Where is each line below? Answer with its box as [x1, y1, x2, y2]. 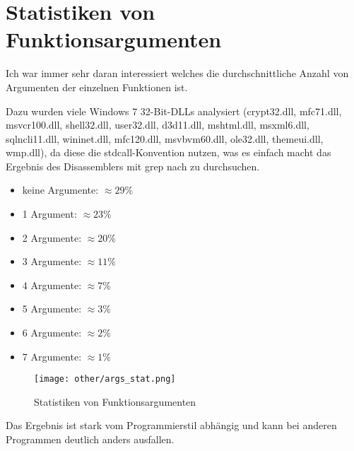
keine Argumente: [22, 182, 99, 197]
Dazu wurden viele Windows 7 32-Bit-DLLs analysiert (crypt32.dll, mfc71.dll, [6, 103, 342, 118]
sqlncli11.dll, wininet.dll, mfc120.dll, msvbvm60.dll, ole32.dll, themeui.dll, [6, 131, 324, 146]
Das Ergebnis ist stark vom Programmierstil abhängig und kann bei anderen [6, 418, 337, 433]
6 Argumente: [22, 325, 82, 340]
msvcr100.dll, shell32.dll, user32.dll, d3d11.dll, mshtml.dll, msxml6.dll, [6, 117, 309, 132]
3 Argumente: [22, 254, 82, 269]
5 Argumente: [22, 301, 82, 316]
